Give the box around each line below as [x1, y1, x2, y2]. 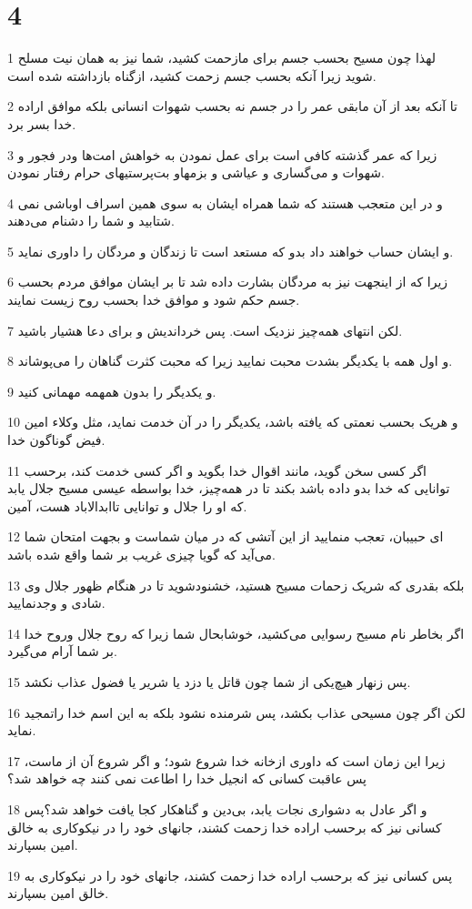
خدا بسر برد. [7, 114, 76, 133]
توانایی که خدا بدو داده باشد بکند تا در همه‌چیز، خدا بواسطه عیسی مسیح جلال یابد [7, 479, 450, 498]
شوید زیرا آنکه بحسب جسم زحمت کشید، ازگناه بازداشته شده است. [7, 66, 377, 85]
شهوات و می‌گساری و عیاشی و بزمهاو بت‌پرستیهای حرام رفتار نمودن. [7, 163, 385, 182]
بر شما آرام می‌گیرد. [7, 641, 117, 661]
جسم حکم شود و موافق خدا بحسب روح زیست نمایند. [7, 290, 300, 309]
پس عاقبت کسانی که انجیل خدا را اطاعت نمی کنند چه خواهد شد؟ [7, 769, 367, 788]
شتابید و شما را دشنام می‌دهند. [7, 211, 175, 230]
